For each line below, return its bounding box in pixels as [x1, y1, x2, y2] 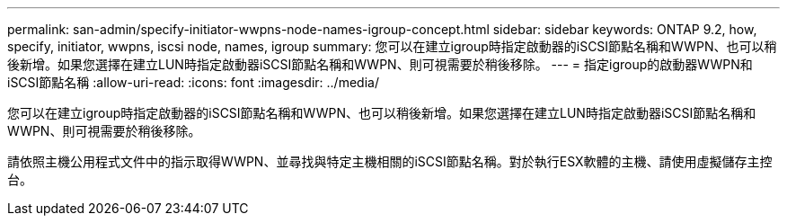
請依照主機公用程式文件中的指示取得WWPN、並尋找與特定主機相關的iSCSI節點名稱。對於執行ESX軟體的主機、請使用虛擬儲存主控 [7, 154, 773, 169]
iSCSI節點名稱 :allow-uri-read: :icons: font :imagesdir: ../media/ [7, 75, 379, 90]
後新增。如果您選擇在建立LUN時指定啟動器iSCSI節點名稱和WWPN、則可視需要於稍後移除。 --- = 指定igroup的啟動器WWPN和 [7, 57, 753, 72]
